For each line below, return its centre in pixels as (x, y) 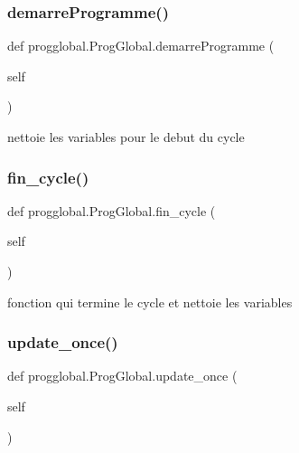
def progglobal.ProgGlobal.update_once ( (122, 376)
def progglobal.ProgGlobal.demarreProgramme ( (141, 46)
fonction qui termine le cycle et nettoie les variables (150, 302)
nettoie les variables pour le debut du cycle (126, 137)
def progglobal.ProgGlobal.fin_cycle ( (112, 210)
